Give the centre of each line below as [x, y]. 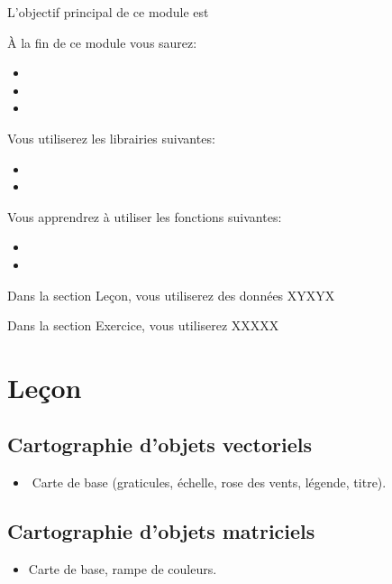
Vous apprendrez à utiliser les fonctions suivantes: [145, 216]
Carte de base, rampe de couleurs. [123, 569]
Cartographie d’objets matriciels [161, 531]
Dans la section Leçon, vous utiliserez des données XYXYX [171, 295]
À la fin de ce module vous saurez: [102, 42]
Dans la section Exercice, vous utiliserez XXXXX [143, 325]
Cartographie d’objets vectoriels [160, 445]
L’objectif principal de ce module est [108, 12]
